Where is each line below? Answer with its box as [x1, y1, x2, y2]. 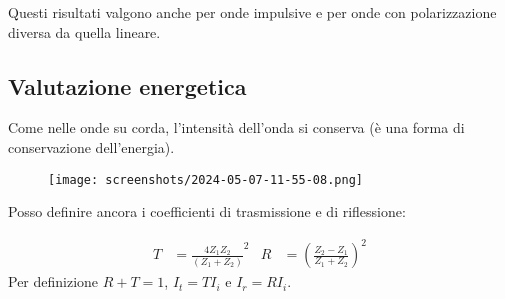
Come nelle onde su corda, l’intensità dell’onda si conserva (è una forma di [8, 117, 465, 138]
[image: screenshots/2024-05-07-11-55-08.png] [48, 172, 363, 187]
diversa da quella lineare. [8, 21, 161, 42]
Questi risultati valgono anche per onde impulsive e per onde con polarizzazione [8, 2, 497, 22]
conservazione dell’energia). [8, 136, 175, 157]
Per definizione [8, 271, 99, 292]
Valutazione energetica [8, 70, 247, 101]
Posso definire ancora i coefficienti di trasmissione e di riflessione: [8, 201, 406, 222]
